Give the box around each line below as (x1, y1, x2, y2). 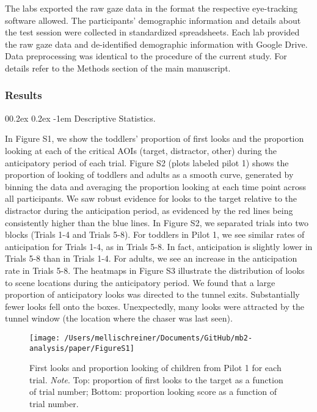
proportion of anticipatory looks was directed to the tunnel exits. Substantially (5, 288, 300, 301)
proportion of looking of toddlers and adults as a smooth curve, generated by (5, 168, 294, 181)
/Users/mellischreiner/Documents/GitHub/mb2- (64, 333, 253, 342)
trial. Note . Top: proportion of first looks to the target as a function (29, 373, 283, 386)
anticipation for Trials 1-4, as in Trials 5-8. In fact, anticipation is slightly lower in (5, 240, 313, 252)
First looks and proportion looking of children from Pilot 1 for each (29, 361, 282, 374)
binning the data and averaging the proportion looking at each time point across (5, 180, 307, 193)
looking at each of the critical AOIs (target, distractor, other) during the (5, 144, 277, 156)
